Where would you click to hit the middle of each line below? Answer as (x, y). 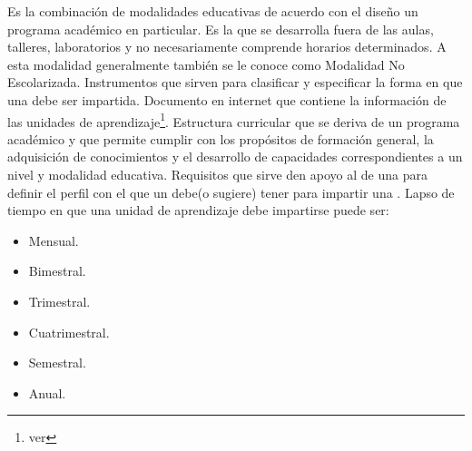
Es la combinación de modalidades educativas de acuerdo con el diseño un (213, 11)
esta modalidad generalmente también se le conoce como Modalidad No (206, 64)
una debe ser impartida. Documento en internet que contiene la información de (227, 99)
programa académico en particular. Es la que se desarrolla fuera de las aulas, (221, 29)
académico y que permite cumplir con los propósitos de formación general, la (221, 138)
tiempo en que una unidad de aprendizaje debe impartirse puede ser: (198, 210)
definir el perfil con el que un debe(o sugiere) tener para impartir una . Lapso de (231, 192)
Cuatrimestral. (69, 332)
